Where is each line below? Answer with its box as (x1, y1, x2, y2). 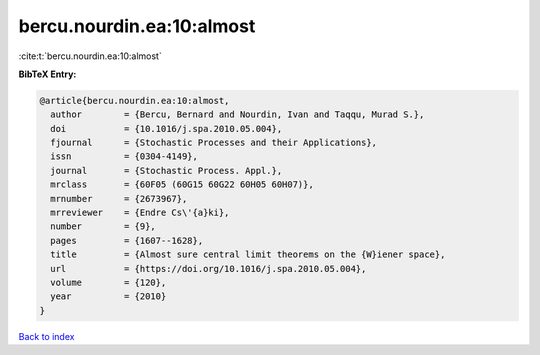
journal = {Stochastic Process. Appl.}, (50, 165, 283, 176)
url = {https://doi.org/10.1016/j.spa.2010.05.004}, (50, 263, 367, 274)
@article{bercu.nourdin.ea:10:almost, (39, 95, 230, 106)
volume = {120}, (50, 277, 167, 288)
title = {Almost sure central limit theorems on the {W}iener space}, (50, 249, 446, 260)
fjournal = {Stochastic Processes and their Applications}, (50, 137, 378, 149)
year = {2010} (50, 291, 167, 302)
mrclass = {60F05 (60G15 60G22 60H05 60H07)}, (50, 179, 314, 190)
